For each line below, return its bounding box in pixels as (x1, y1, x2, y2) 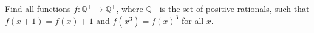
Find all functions (5, 2, 71, 14)
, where (116, 2, 143, 14)
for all (181, 14, 204, 26)
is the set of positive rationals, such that (159, 2, 310, 14)
